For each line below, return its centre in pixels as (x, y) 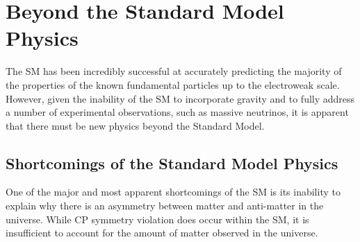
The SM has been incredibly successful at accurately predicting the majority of (174, 71)
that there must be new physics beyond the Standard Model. (135, 125)
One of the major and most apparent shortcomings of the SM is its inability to (173, 192)
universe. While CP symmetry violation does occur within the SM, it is (157, 219)
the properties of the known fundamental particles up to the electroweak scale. (173, 84)
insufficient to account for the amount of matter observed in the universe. (162, 233)
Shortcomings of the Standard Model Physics (172, 163)
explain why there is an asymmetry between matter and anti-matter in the (165, 206)
